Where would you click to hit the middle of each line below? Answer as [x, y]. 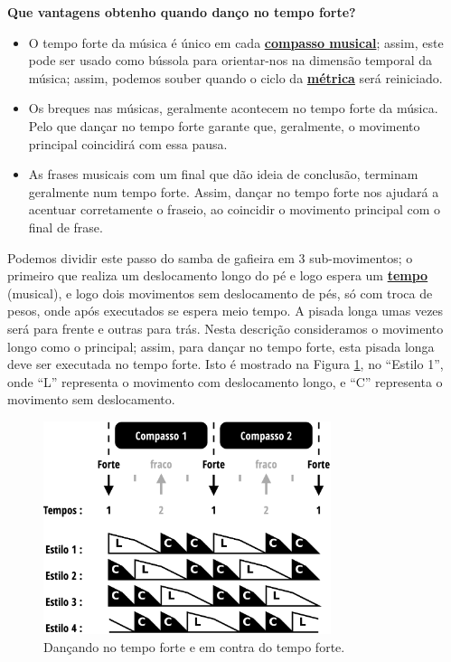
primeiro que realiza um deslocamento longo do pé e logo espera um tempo [218, 275]
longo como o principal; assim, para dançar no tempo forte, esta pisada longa [221, 346]
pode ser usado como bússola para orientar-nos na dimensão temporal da [230, 60]
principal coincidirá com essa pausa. [128, 143]
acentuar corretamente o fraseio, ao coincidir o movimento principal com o [235, 209]
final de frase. [66, 227]
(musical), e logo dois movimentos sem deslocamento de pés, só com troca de [220, 293]
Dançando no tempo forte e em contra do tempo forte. [194, 646]
